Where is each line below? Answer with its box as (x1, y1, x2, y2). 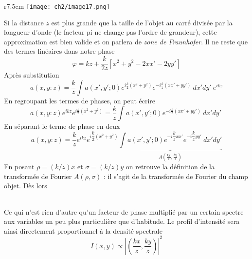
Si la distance (4, 17, 44, 27)
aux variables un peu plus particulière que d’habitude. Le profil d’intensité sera (4, 216, 240, 226)
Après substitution (4, 70, 59, 80)
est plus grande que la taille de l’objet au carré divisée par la (51, 17, 233, 27)
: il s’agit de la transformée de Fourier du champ (104, 171, 248, 181)
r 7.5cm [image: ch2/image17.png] (4, 1, 110, 11)
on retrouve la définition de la (126, 161, 215, 172)
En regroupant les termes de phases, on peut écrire (4, 95, 156, 105)
